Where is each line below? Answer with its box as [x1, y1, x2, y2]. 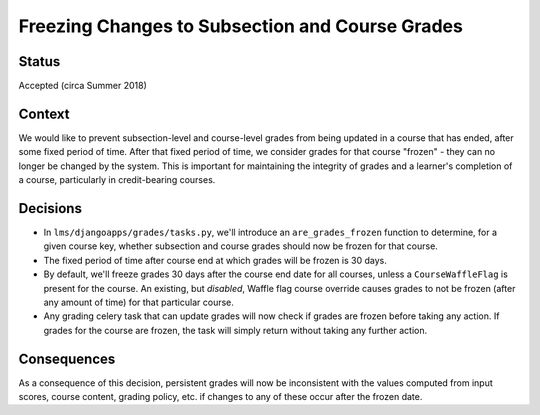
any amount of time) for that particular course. [43, 296, 235, 308]
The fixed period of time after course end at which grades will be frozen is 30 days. [43, 254, 387, 266]
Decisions [18, 200, 82, 217]
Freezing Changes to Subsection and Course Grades [18, 15, 464, 37]
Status [18, 53, 61, 70]
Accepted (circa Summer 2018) [18, 80, 147, 92]
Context [18, 105, 70, 122]
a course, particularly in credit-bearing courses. [18, 174, 216, 186]
